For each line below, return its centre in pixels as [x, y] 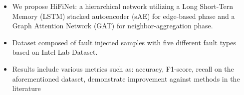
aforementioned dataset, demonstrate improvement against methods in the [126, 78]
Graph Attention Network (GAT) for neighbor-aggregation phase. [113, 26]
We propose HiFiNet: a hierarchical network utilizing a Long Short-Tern [122, 6]
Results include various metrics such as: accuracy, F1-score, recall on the [123, 68]
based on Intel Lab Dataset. [55, 52]
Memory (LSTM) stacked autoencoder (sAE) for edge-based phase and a [123, 16]
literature [26, 88]
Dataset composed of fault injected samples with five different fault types [124, 42]
